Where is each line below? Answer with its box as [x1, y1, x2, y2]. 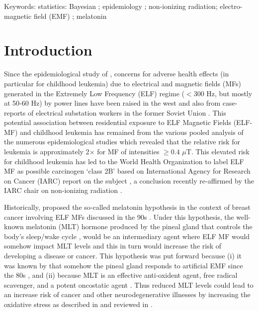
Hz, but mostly [206, 88, 253, 98]
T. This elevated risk [186, 146, 250, 157]
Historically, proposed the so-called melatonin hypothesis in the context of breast [4, 202, 251, 212]
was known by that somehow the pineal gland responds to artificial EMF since [4, 260, 243, 270]
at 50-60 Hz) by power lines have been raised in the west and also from [4, 98, 221, 108]
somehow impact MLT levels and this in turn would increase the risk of [4, 241, 222, 251]
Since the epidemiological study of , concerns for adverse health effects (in [4, 68, 229, 79]
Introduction [4, 40, 92, 60]
